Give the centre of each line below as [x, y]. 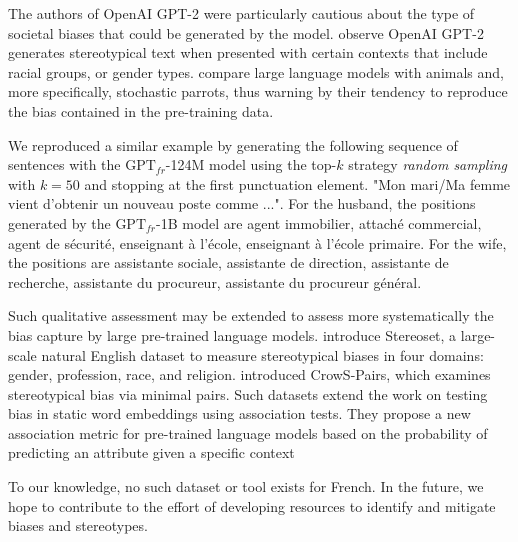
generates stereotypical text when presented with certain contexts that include [248, 52]
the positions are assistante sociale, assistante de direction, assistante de [228, 262]
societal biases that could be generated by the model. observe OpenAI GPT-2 [246, 32]
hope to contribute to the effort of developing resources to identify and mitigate [252, 505]
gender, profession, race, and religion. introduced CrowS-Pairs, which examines [249, 374]
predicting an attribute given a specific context [151, 452]
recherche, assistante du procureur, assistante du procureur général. [215, 281]
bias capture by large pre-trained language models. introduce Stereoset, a [232, 334]
